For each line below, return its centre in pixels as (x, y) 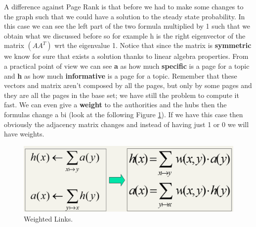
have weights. (24, 134)
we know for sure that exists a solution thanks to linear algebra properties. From (126, 56)
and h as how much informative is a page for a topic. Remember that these (121, 75)
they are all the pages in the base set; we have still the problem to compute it (122, 95)
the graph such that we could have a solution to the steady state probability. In (125, 16)
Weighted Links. (48, 219)
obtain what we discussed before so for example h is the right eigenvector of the (125, 35)
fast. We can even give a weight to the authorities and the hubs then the (115, 105)
